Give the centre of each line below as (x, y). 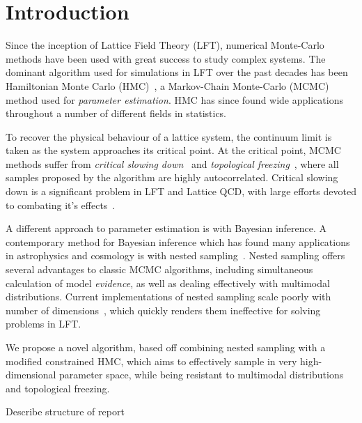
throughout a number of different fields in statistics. (116, 113)
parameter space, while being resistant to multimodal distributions (202, 375)
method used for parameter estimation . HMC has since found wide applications (174, 99)
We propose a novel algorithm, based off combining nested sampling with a (166, 347)
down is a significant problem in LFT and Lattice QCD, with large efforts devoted (181, 191)
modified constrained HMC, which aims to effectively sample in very (151, 361)
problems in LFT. (44, 324)
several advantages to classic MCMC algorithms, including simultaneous (159, 269)
